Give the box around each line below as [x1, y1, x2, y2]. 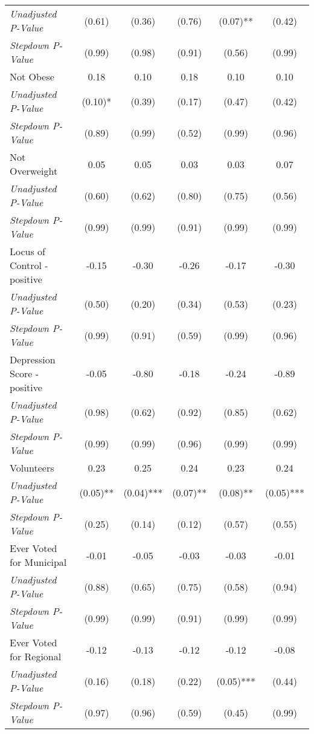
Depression [10, 352, 56, 366]
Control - [10, 258, 48, 272]
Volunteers [10, 461, 54, 475]
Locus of [10, 244, 45, 258]
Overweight [10, 164, 58, 178]
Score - [10, 366, 39, 380]
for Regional [10, 649, 62, 663]
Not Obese [10, 70, 54, 83]
